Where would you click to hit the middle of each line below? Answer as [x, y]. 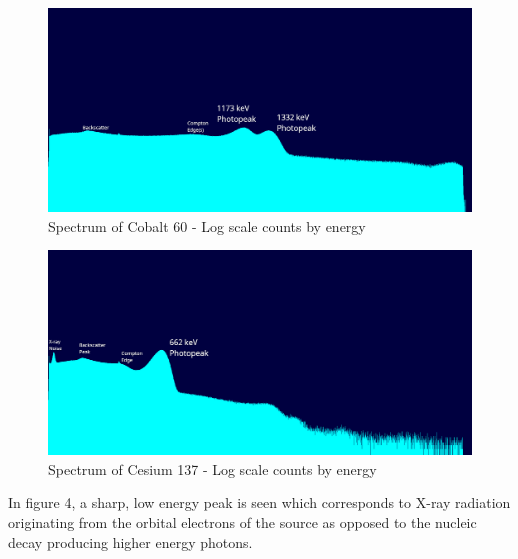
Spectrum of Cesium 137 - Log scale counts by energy [212, 468]
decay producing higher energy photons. [130, 541]
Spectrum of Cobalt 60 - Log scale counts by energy [207, 225]
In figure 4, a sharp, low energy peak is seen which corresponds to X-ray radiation [259, 502]
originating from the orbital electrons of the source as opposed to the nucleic [242, 522]
